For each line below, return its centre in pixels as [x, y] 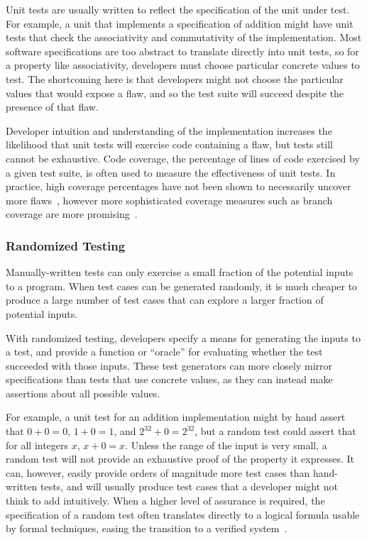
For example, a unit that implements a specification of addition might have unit [180, 23]
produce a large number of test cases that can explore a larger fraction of [165, 300]
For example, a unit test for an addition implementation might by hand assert [176, 417]
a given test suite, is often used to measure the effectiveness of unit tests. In [171, 172]
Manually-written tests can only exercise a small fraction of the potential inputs [180, 272]
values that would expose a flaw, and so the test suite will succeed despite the [175, 93]
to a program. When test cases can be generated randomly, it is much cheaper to [182, 286]
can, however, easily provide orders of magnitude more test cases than [158, 472]
